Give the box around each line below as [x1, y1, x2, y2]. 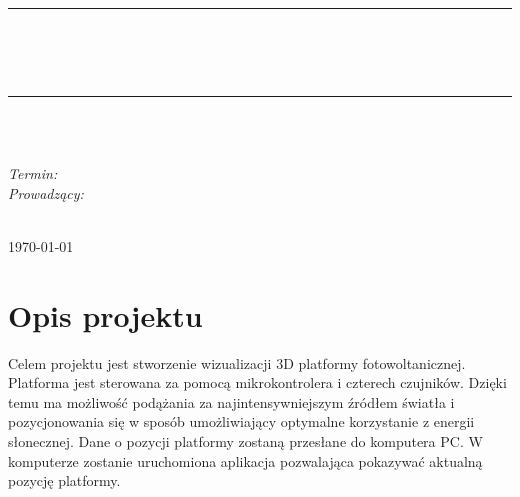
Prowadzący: [8, 182, 84, 203]
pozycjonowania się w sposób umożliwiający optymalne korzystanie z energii [8, 411, 475, 432]
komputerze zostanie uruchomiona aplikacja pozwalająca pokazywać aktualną [8, 450, 483, 471]
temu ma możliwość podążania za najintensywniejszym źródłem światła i [8, 391, 455, 412]
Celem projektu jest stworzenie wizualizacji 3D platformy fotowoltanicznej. [8, 352, 466, 373]
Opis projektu [8, 294, 203, 335]
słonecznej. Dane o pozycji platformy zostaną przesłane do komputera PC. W [8, 431, 483, 452]
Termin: [8, 163, 58, 184]
